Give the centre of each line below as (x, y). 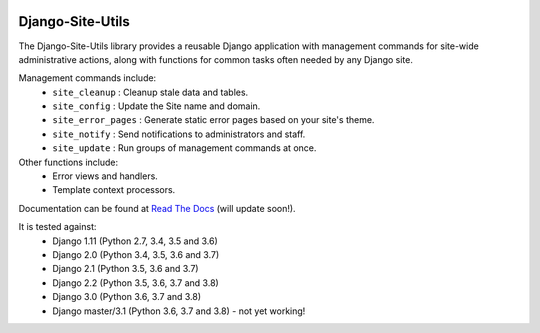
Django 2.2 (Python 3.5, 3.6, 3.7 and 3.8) (135, 282)
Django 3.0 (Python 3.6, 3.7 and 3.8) (127, 297)
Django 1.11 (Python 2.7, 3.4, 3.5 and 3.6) (135, 241)
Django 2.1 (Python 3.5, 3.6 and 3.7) (125, 269)
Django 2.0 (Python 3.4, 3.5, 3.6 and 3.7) (136, 254)
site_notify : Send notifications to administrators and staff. (179, 134)
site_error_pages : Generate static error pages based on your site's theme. (213, 120)
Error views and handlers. (105, 176)
